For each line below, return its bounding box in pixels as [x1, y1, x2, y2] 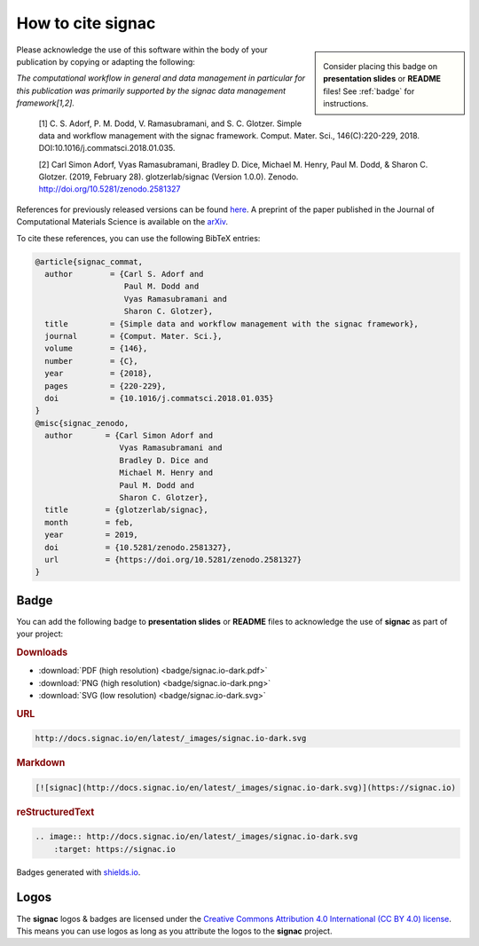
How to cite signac [16, 13, 156, 33]
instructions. [323, 99, 369, 109]
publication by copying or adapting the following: [16, 56, 195, 67]
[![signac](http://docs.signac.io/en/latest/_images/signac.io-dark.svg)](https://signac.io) [35, 782, 457, 792]
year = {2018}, [44, 368, 153, 379]
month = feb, [44, 517, 134, 527]
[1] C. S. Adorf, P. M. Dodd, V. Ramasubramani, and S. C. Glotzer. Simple [38, 118, 302, 129]
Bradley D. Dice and [119, 455, 208, 465]
